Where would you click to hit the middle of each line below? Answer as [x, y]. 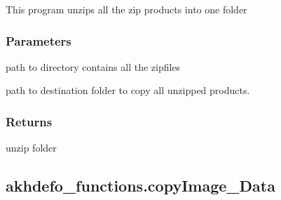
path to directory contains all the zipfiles [93, 66]
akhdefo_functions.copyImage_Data [140, 186]
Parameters [39, 40]
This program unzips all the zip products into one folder [126, 9]
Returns [29, 121]
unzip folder [31, 148]
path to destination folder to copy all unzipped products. [128, 90]
